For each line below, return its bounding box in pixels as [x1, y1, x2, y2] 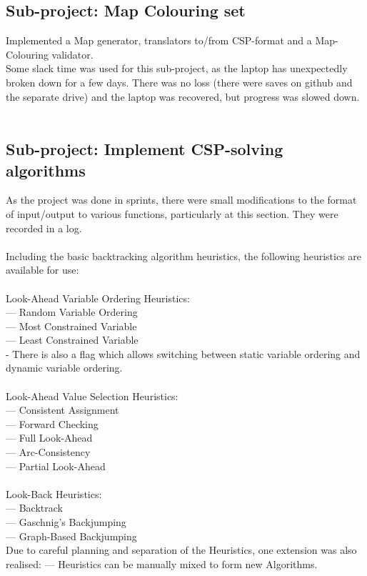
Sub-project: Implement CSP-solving [6, 138, 283, 160]
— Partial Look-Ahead [6, 458, 106, 473]
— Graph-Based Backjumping [6, 528, 137, 543]
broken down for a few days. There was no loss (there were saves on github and [6, 74, 353, 89]
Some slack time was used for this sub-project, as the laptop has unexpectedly [6, 61, 348, 76]
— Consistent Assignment [6, 402, 119, 417]
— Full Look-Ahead [6, 430, 93, 445]
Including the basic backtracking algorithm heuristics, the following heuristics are [6, 248, 361, 263]
